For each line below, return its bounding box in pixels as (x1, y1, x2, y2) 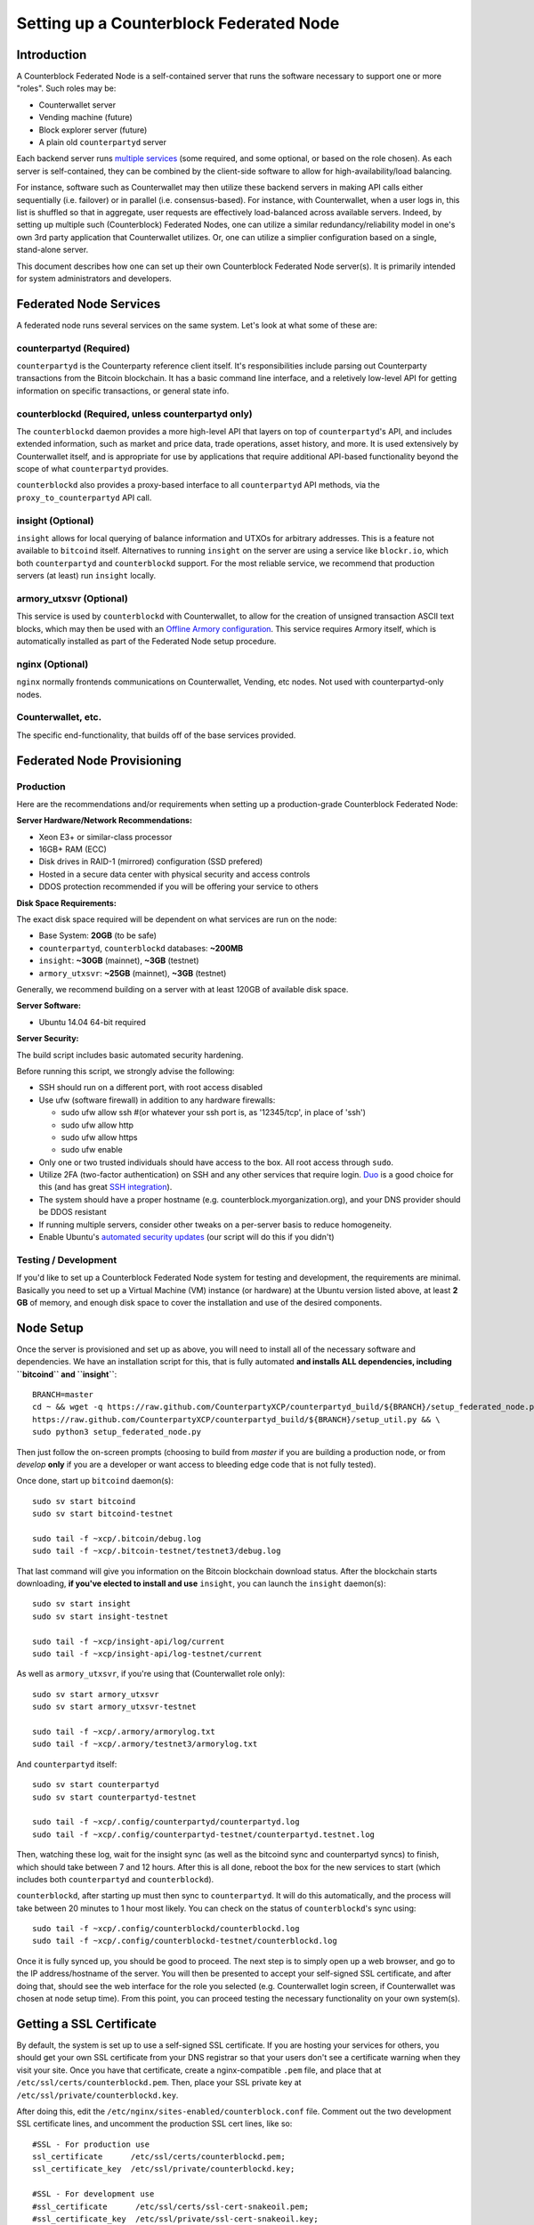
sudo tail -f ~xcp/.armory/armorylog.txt (32, 1727, 215, 1736)
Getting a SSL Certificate (16, 2016, 158, 2031)
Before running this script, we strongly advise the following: (16, 1065, 235, 1076)
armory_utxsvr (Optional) (16, 592, 128, 604)
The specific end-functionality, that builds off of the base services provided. (16, 730, 296, 740)
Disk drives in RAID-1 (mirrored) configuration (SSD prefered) (38, 856, 263, 867)
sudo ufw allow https (61, 1131, 138, 1143)
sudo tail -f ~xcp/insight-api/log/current (32, 1636, 225, 1646)
